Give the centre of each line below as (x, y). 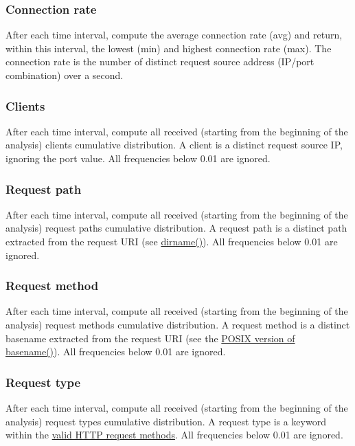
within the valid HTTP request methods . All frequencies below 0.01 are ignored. (174, 435)
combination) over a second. (65, 75)
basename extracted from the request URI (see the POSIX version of (150, 338)
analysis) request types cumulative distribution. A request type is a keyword (166, 421)
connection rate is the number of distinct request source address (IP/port (160, 62)
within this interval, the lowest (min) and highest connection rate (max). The (169, 48)
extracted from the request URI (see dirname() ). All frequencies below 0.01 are (172, 241)
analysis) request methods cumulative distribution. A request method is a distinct (178, 324)
